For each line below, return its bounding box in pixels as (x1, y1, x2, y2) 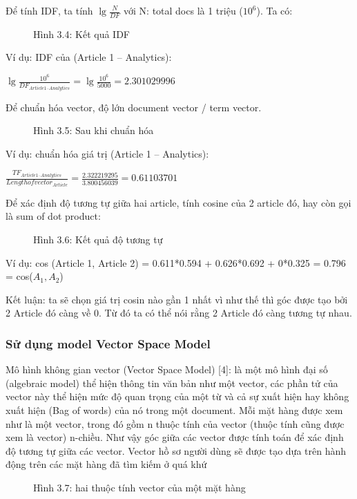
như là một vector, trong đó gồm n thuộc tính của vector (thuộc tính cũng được (6, 416, 345, 431)
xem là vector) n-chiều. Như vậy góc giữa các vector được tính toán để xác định (6, 430, 344, 444)
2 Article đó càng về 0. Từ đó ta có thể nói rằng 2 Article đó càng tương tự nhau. (6, 305, 352, 320)
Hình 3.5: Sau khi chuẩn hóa (33, 123, 154, 138)
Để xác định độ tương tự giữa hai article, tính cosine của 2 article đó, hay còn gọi (6, 195, 351, 209)
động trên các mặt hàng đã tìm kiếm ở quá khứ (6, 457, 207, 471)
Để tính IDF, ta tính (6, 3, 93, 17)
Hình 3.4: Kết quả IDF (33, 26, 131, 41)
